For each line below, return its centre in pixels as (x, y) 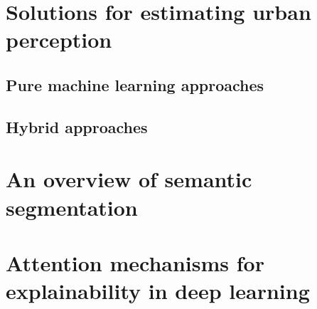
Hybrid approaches (77, 126)
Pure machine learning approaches (135, 84)
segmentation (72, 207)
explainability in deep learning (158, 291)
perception (59, 40)
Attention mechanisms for (135, 262)
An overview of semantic (129, 179)
